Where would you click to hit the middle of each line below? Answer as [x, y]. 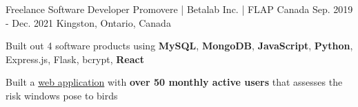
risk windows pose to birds [62, 95]
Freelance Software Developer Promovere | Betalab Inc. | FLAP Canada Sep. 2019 [179, 9]
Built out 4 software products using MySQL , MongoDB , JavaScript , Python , [179, 46]
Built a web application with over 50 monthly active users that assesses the [174, 82]
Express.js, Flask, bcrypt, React [75, 59]
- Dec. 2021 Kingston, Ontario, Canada [88, 22]
